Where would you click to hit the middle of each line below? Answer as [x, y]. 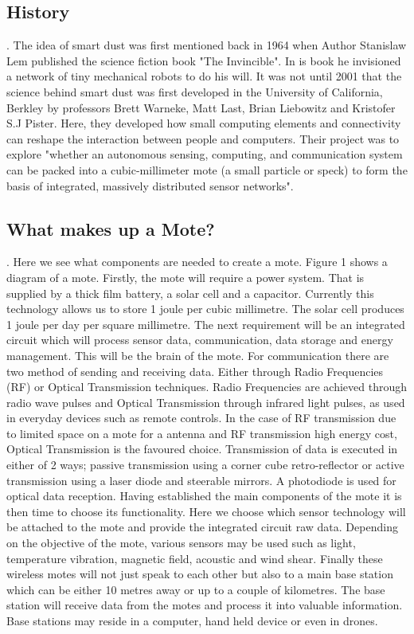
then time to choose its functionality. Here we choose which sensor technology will [206, 511]
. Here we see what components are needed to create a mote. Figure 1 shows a [197, 262]
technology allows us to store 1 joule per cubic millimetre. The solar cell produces [205, 309]
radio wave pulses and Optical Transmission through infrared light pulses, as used [206, 402]
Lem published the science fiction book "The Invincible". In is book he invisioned [204, 60]
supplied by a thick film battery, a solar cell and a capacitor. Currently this [190, 293]
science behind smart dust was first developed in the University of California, [195, 91]
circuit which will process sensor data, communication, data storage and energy [200, 340]
